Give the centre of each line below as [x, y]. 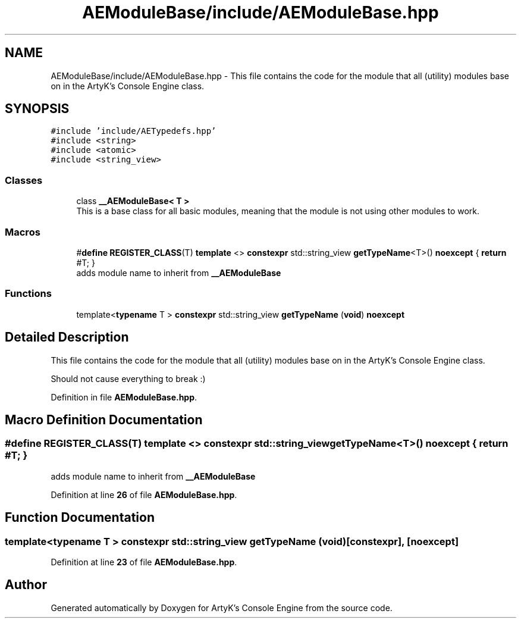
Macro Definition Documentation [104, 419]
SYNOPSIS [37, 109]
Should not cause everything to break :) [128, 378]
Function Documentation [80, 518]
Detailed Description [67, 337]
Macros [23, 232]
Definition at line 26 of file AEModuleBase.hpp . [144, 494]
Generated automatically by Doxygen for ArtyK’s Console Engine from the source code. [222, 608]
